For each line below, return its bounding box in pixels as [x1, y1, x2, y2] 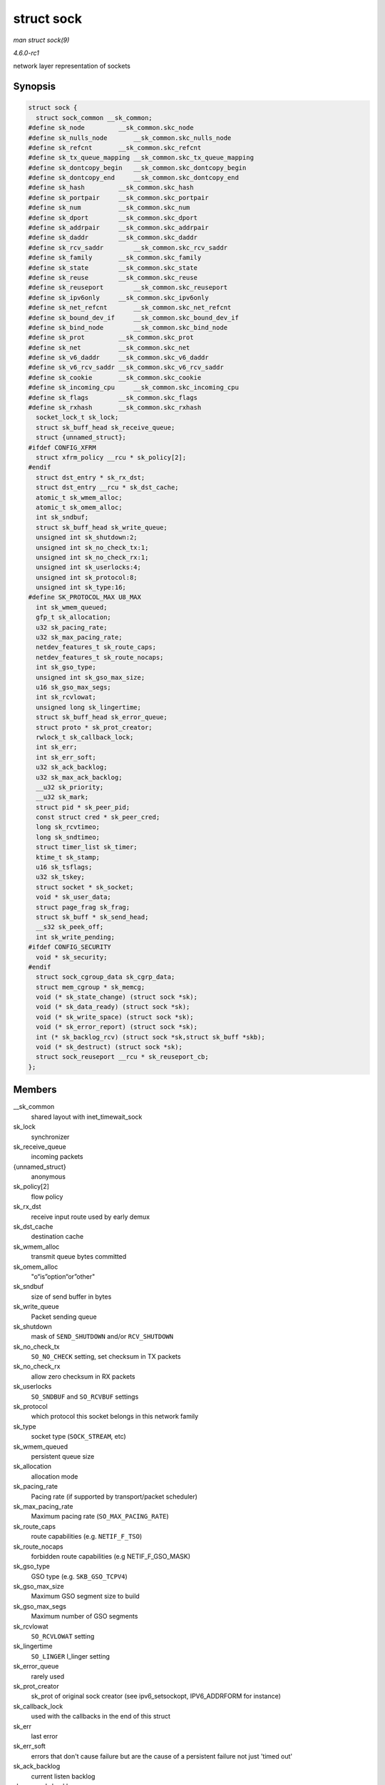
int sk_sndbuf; [36, 513, 89, 521]
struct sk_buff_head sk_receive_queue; [36, 423, 175, 431]
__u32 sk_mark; [36, 793, 89, 801]
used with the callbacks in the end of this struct [31, 1712, 170, 1721]
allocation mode [31, 1472, 78, 1481]
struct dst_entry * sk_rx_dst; [36, 473, 145, 481]
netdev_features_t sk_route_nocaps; [36, 653, 164, 661]
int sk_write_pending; [36, 932, 115, 941]
